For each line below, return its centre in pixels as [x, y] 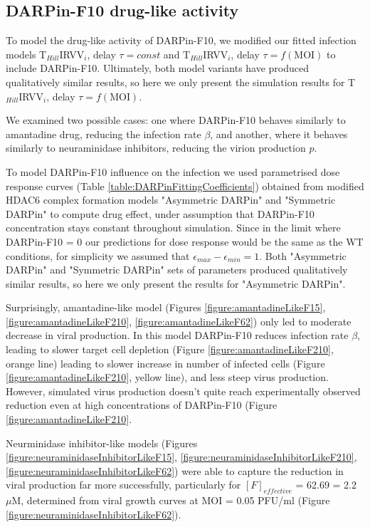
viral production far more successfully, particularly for [123, 485]
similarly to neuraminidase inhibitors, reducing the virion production [156, 148]
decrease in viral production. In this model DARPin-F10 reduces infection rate [177, 335]
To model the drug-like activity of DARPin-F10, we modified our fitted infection [181, 40]
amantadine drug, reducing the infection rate [104, 134]
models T [26, 54]
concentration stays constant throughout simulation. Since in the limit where [173, 228]
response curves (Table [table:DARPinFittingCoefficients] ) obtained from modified [185, 186]
